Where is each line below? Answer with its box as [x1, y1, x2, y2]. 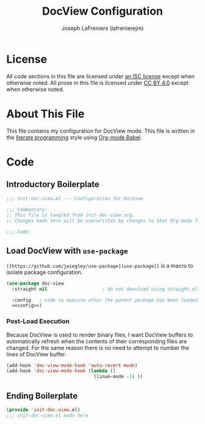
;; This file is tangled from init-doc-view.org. [6, 212, 135, 218]
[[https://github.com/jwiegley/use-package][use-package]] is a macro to [6, 261, 193, 269]
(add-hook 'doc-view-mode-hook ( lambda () [6, 368, 116, 374]
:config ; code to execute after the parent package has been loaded [12, 297, 198, 303]
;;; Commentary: [6, 207, 48, 213]
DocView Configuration [41, 4, 164, 18]
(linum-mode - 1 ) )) [93, 374, 143, 380]
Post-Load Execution [6, 317, 70, 326]
